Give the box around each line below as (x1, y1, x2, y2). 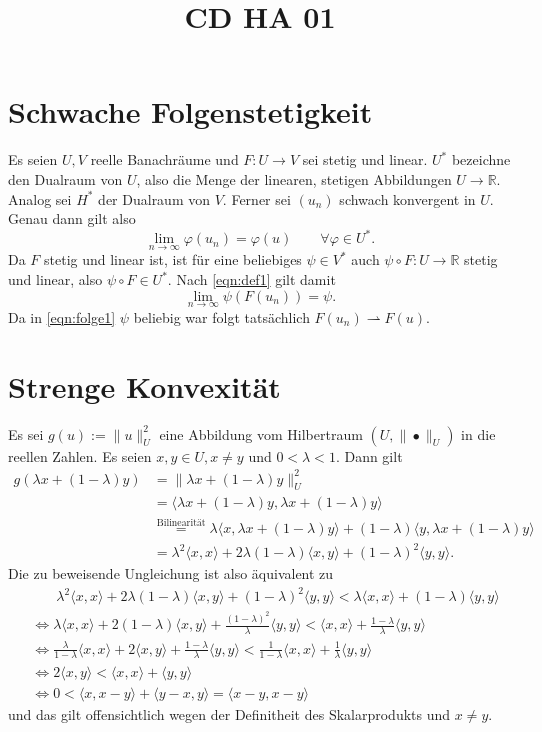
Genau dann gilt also (8, 208, 136, 229)
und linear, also (8, 269, 103, 289)
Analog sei (8, 188, 72, 209)
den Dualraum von (8, 168, 123, 189)
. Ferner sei (222, 188, 291, 209)
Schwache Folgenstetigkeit (8, 91, 373, 132)
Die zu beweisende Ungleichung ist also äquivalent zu (8, 563, 334, 584)
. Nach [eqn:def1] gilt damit (167, 269, 336, 289)
